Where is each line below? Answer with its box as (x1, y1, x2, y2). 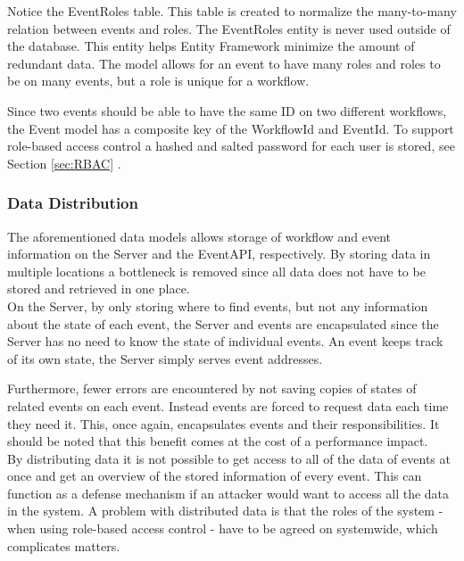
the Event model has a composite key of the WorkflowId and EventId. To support (7, 119, 454, 137)
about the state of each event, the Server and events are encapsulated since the (7, 314, 439, 333)
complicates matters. (7, 536, 120, 555)
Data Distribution (7, 192, 138, 214)
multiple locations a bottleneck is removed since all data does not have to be (7, 261, 426, 280)
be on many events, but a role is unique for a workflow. (7, 71, 310, 90)
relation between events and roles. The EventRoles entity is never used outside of (7, 19, 451, 37)
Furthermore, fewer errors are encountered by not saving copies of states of (7, 379, 417, 398)
